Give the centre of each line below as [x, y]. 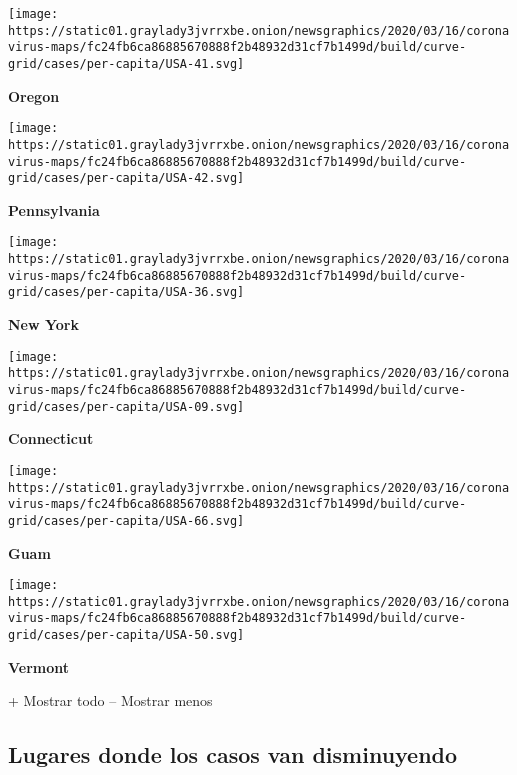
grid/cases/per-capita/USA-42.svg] [126, 178]
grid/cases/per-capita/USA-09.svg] [126, 406]
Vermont [39, 666]
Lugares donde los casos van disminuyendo [233, 754]
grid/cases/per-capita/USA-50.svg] [126, 635]
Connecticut [51, 438]
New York [43, 324]
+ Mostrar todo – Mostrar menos [110, 700]
